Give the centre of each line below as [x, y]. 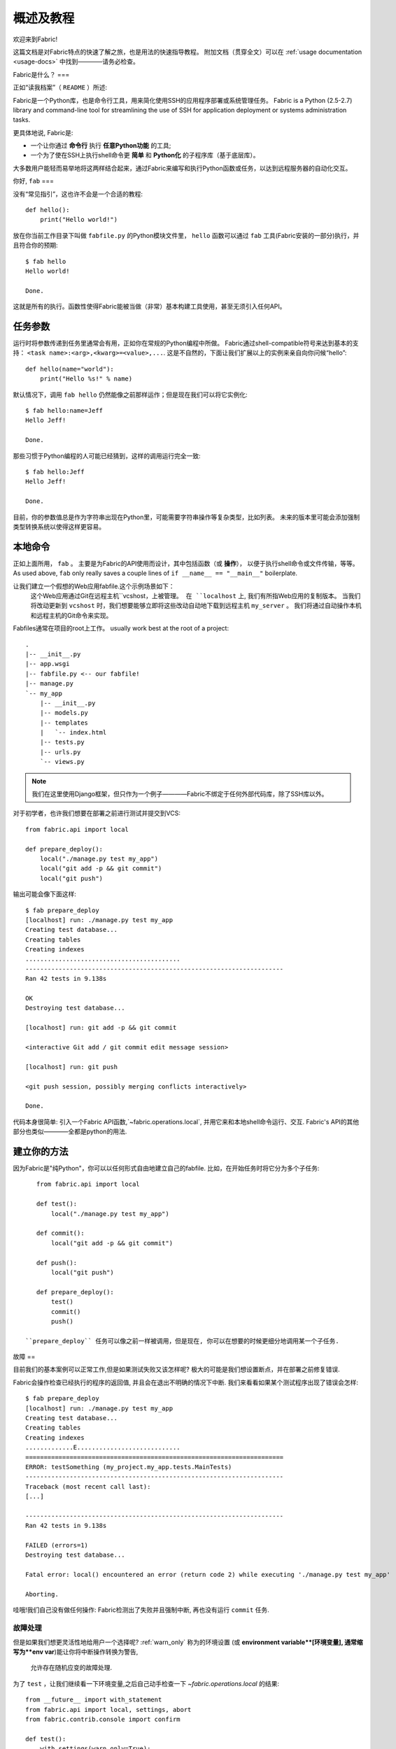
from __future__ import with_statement [94, 1700]
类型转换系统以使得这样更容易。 [59, 526]
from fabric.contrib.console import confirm [103, 1719]
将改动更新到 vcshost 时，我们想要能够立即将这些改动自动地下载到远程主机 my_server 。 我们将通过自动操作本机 [196, 606]
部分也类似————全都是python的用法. [70, 1132]
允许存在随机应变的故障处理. [71, 1668]
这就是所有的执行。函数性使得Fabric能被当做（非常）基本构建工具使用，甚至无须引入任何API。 [149, 306]
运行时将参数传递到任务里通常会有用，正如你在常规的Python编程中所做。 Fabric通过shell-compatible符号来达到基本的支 [186, 344]
